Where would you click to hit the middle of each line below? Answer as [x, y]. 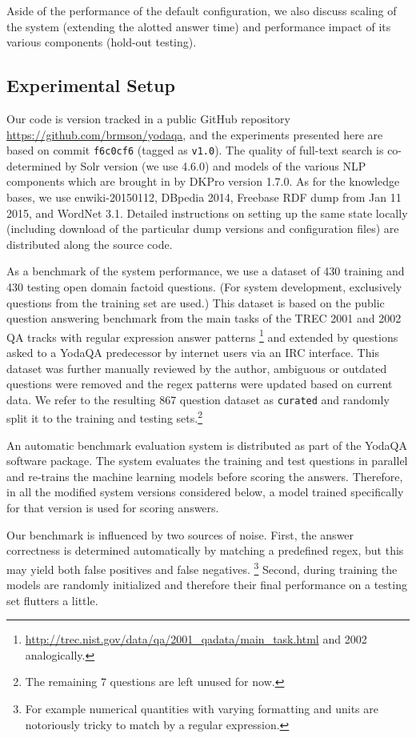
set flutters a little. [52, 600]
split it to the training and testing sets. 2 [104, 417]
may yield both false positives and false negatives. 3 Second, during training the [202, 568]
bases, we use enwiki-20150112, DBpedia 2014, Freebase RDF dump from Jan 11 [204, 197]
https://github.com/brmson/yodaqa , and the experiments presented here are [195, 134]
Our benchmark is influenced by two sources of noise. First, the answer [180, 534]
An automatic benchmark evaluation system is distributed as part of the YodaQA [207, 445]
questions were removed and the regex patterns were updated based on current [200, 384]
